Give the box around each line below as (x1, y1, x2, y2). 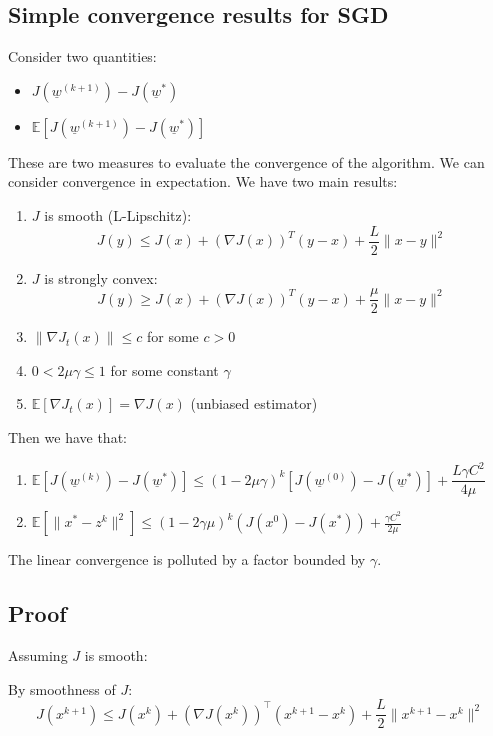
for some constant (110, 359, 219, 380)
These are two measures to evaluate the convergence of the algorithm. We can (8, 151, 485, 172)
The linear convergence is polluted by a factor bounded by (8, 549, 366, 570)
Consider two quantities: (8, 46, 157, 67)
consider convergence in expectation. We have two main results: (8, 171, 398, 192)
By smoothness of (8, 678, 116, 699)
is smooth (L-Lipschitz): (44, 204, 192, 225)
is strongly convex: (44, 267, 158, 288)
